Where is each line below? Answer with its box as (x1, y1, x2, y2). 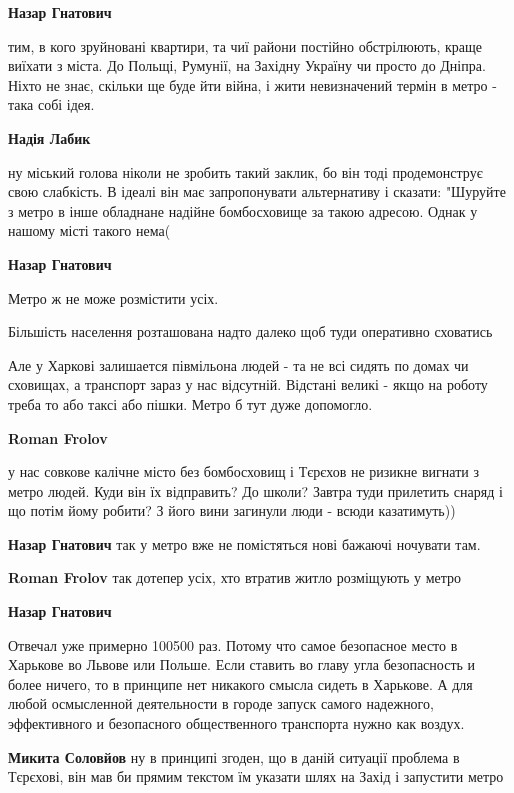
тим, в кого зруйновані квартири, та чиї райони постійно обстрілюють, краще (8, 35, 482, 56)
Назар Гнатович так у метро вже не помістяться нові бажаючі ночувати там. (8, 533, 481, 554)
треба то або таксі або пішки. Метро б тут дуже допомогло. (8, 393, 373, 414)
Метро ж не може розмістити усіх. (8, 287, 219, 308)
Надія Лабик (8, 127, 91, 148)
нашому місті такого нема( (8, 220, 171, 241)
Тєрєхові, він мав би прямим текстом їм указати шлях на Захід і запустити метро (8, 766, 504, 787)
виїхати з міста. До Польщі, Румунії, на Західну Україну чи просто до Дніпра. (8, 55, 486, 76)
